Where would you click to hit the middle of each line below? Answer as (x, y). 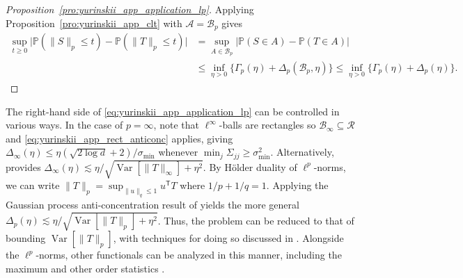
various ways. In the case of (64, 125)
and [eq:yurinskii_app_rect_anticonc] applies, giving (119, 138)
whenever (178, 152)
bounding (26, 238)
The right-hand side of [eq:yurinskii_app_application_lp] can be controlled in (173, 111)
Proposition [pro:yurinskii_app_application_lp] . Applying (130, 9)
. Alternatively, (302, 152)
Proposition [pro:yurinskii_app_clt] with (94, 23)
